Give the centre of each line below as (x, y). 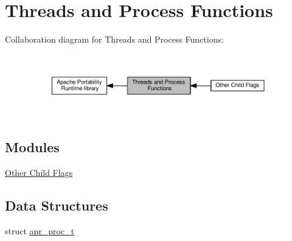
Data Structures (57, 205)
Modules (32, 147)
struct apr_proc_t (40, 230)
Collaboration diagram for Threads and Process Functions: (114, 39)
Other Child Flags (39, 173)
